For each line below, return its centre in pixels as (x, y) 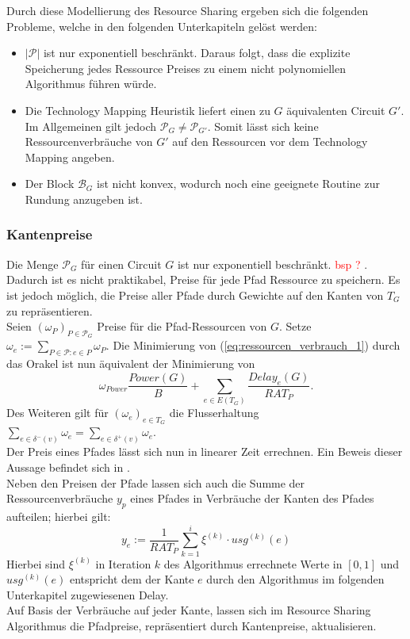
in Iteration (123, 563)
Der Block (50, 184)
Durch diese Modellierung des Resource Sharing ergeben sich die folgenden (188, 10)
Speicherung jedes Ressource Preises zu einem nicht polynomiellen (185, 68)
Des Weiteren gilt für (57, 413)
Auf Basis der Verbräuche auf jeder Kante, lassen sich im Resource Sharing (189, 610)
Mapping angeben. (70, 157)
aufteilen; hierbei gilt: (59, 516)
